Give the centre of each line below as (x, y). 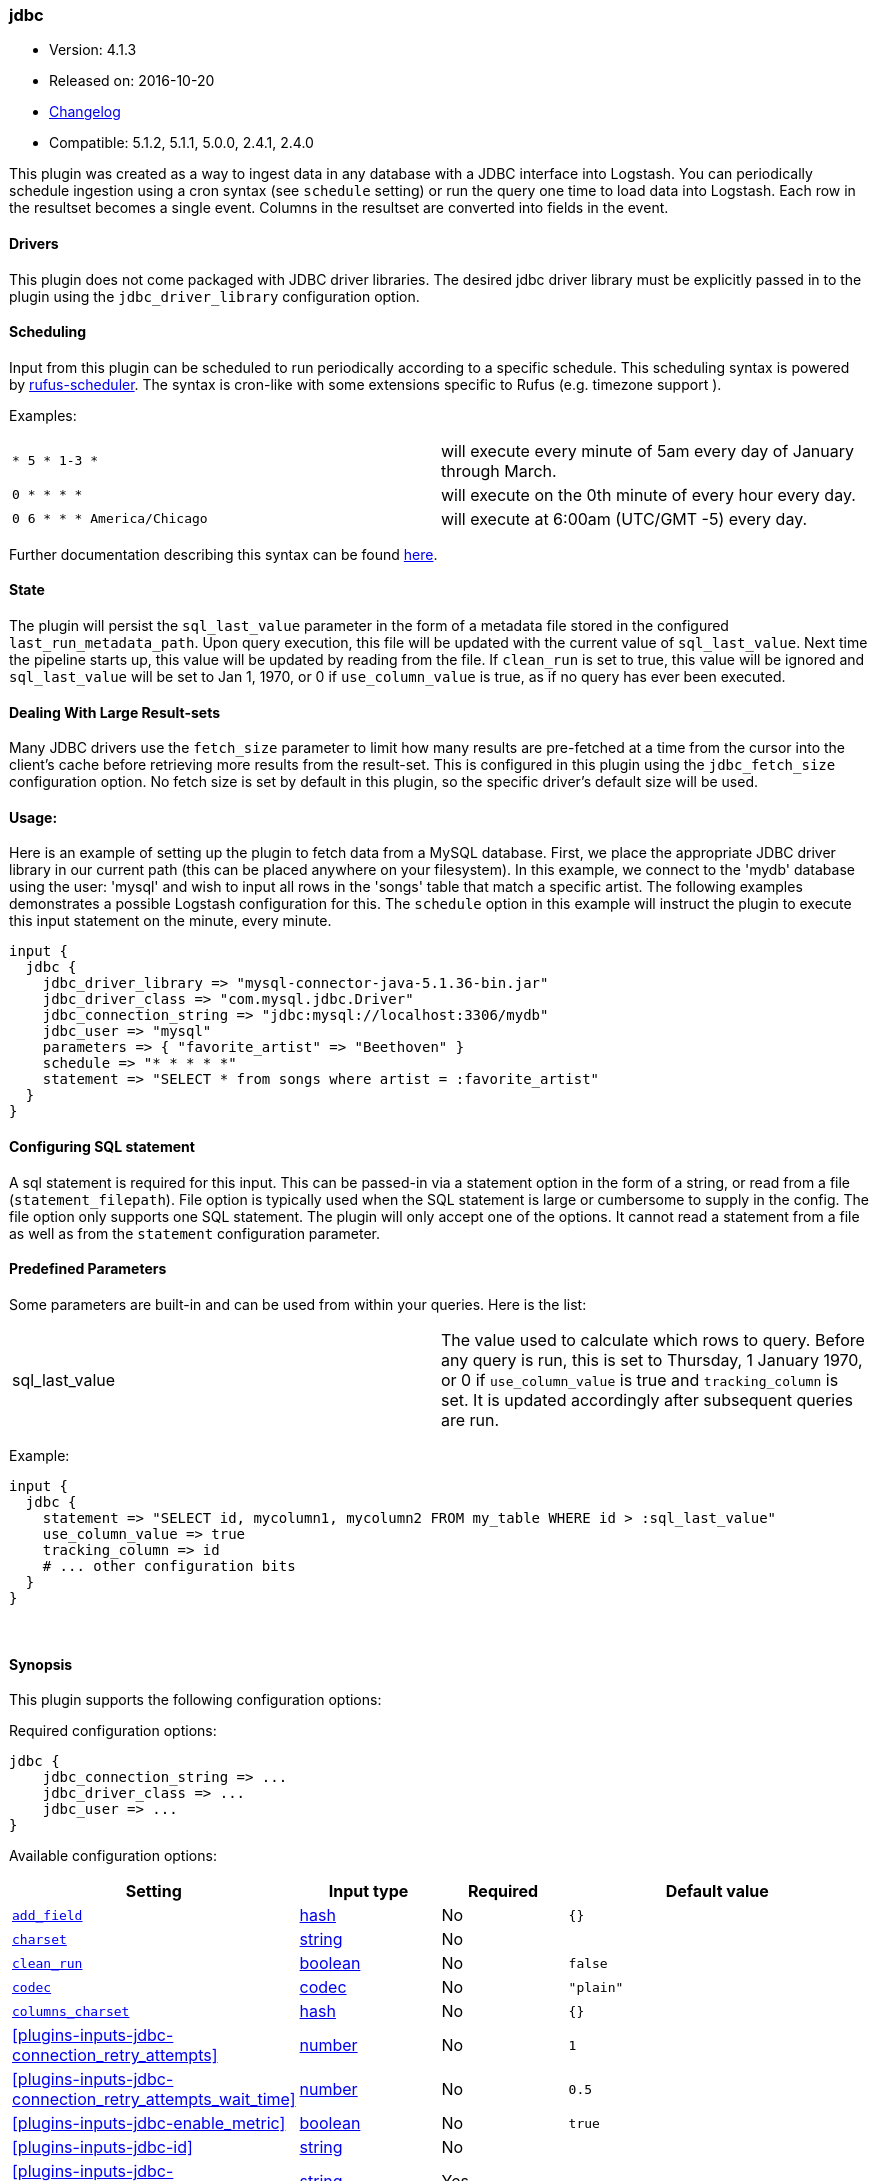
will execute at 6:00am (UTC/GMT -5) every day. (624, 518)
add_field (47, 1915)
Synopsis (41, 1664)
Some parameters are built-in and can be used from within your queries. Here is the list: (298, 1304)
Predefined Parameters (88, 1269)
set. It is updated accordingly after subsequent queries (647, 1399)
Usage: (33, 817)
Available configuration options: (113, 1856)
